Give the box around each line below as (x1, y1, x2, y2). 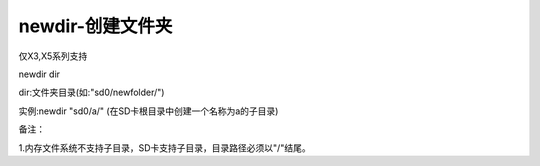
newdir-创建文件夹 (18, 15, 173, 37)
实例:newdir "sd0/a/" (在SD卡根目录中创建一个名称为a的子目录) (18, 105, 279, 117)
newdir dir (18, 68, 60, 80)
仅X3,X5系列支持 (18, 50, 88, 62)
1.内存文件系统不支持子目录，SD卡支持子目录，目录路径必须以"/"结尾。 (18, 141, 311, 154)
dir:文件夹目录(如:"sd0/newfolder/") (18, 86, 165, 99)
